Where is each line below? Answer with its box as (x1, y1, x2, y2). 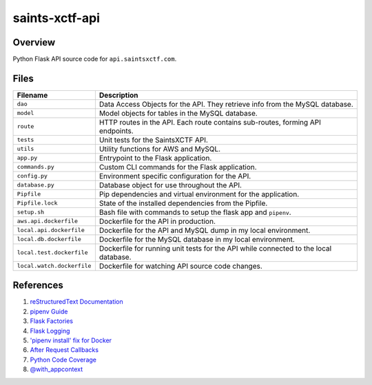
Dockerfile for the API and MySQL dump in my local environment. (99, 225, 311, 235)
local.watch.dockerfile (17, 262, 92, 270)
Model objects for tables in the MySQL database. (99, 108, 258, 118)
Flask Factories (30, 317, 74, 325)
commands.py (17, 163, 54, 171)
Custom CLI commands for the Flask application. (99, 162, 258, 171)
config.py (17, 172, 48, 180)
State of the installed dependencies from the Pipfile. (99, 198, 268, 208)
